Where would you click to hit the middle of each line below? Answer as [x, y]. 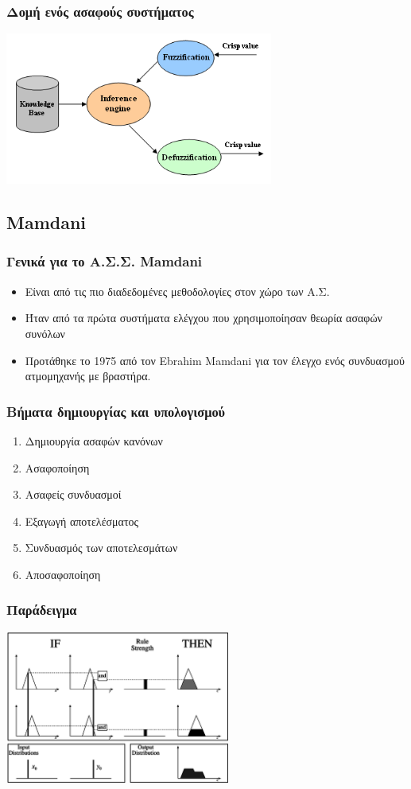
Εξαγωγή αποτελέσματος [82, 521]
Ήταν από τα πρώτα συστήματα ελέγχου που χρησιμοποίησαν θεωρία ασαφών [204, 318]
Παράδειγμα [42, 610]
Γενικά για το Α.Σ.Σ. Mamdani [105, 261]
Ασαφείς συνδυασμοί [73, 494]
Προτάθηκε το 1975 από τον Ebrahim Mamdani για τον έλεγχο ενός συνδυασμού [215, 360]
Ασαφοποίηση [57, 467]
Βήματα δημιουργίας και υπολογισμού [116, 411]
